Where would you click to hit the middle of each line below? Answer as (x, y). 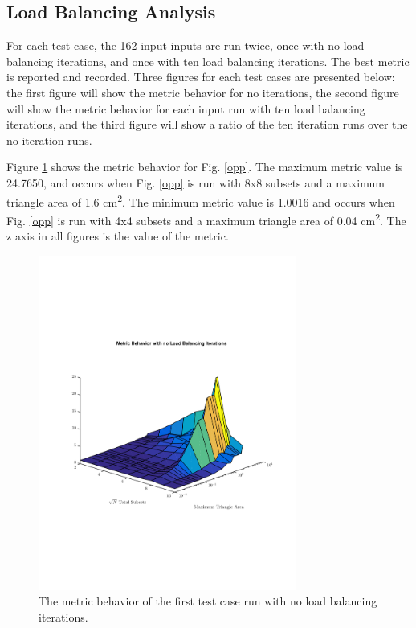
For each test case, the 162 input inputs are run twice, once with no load (186, 45)
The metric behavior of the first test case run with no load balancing (208, 601)
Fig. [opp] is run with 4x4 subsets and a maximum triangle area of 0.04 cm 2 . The (206, 219)
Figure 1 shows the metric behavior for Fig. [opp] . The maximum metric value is (205, 167)
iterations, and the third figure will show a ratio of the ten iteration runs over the (207, 124)
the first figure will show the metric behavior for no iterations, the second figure (203, 92)
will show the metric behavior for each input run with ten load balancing (186, 108)
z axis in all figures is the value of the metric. (118, 236)
